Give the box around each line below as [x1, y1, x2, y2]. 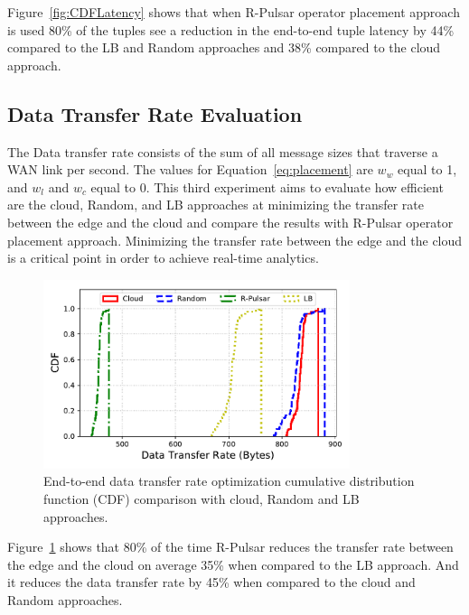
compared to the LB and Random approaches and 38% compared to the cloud [7, 38, 441, 57]
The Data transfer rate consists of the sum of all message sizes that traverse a [7, 142, 438, 161]
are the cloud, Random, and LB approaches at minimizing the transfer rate [7, 195, 424, 214]
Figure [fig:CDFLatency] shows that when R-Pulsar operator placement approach [7, 3, 460, 21]
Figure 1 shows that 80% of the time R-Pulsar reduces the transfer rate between [7, 537, 454, 556]
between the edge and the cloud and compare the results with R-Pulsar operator [7, 212, 454, 231]
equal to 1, [398, 160, 457, 179]
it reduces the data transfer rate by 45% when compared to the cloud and [7, 573, 416, 592]
